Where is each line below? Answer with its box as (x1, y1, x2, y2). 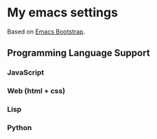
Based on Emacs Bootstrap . (7, 27, 86, 36)
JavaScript (7, 68, 45, 77)
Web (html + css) (7, 86, 66, 96)
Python (7, 123, 32, 133)
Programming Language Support (7, 47, 150, 59)
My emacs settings (7, 5, 119, 21)
